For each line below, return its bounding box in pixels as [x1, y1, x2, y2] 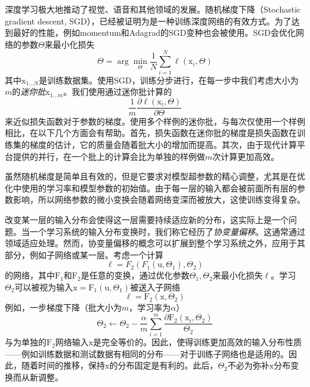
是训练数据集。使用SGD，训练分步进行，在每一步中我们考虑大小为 [39, 73, 299, 86]
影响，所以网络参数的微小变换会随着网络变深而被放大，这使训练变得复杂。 [13, 193, 305, 206]
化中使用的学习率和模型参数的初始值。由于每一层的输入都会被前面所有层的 [5, 181, 297, 194]
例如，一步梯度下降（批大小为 [5, 301, 122, 314]
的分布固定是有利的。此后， [109, 359, 218, 371]
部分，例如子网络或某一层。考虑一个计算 [5, 248, 163, 261]
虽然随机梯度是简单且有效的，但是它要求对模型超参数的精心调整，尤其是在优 [5, 170, 305, 182]
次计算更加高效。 [212, 150, 280, 162]
